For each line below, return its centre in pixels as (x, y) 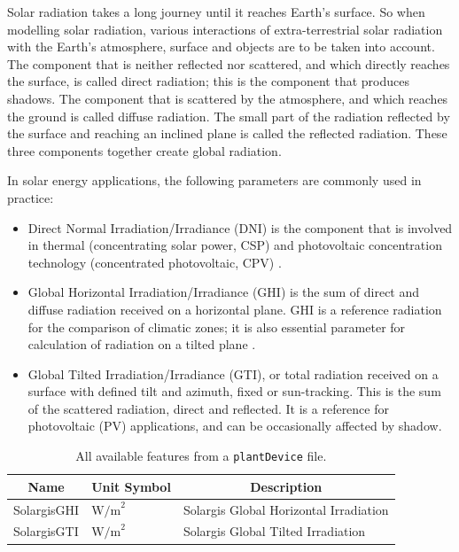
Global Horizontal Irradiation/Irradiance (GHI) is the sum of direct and (224, 292)
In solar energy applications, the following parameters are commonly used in (214, 180)
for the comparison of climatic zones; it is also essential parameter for (217, 327)
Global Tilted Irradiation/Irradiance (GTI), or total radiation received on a (233, 373)
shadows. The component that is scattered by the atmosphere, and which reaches (228, 98)
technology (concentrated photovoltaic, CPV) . (155, 262)
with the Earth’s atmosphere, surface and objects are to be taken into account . (221, 47)
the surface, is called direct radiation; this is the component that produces (208, 81)
